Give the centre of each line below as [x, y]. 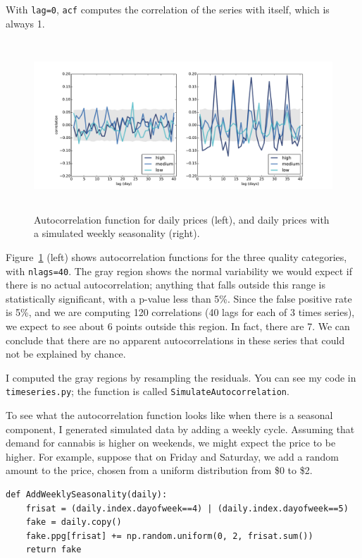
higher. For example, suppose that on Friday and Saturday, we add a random [172, 456]
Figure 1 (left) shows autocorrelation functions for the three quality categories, [176, 257]
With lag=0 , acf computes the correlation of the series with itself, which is [168, 9]
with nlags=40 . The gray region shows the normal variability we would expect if [179, 271]
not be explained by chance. [66, 354]
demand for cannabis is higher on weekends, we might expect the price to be [171, 443]
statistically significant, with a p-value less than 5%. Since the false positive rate [179, 298]
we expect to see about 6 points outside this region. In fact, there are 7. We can [178, 326]
